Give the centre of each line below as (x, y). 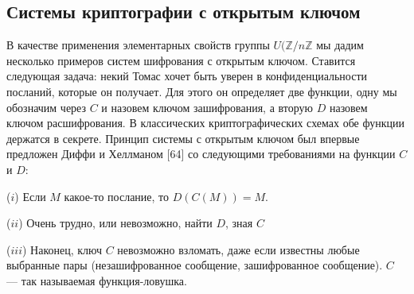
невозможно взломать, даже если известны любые (238, 249)
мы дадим (340, 45)
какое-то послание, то (117, 196)
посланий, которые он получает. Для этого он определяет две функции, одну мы (202, 91)
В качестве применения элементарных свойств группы (138, 45)
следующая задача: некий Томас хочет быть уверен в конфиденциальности (187, 76)
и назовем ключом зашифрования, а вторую (207, 107)
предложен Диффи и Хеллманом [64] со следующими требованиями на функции (201, 154)
